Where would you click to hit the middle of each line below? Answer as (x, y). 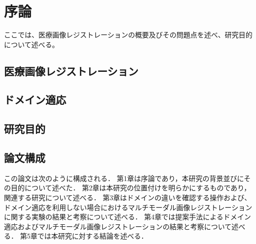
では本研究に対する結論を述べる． (92, 236)
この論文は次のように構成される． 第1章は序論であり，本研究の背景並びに (124, 178)
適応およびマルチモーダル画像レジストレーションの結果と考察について (118, 226)
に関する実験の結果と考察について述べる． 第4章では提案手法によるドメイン (128, 217)
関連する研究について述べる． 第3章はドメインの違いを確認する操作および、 (128, 198)
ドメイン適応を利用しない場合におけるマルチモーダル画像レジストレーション (128, 207)
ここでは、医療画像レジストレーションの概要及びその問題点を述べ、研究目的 (128, 35)
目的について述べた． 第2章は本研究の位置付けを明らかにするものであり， (131, 188)
